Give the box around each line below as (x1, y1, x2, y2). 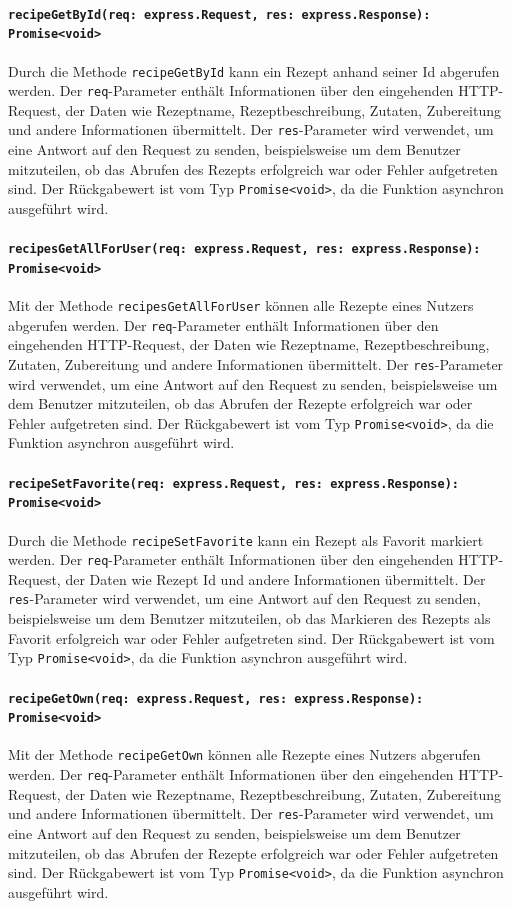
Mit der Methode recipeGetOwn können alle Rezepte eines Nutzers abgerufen (8, 744, 481, 765)
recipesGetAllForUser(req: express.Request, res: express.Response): (8, 242, 481, 257)
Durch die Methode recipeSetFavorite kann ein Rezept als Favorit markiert (8, 529, 484, 550)
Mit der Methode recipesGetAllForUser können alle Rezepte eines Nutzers (8, 295, 474, 316)
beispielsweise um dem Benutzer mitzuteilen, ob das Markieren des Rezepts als (8, 608, 491, 629)
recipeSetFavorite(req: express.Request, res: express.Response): (8, 476, 460, 491)
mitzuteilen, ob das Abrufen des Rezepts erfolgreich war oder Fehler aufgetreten (8, 158, 498, 179)
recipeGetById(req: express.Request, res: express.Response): (8, 7, 431, 22)
